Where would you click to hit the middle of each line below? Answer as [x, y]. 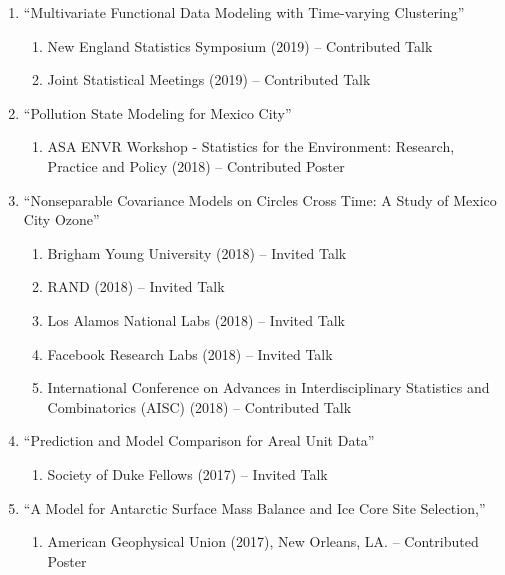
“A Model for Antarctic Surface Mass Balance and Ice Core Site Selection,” [254, 507]
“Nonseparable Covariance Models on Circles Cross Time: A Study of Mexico [260, 199]
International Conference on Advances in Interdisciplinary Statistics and [268, 387]
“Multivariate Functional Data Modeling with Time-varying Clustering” [244, 12]
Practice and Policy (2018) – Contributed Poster [196, 165]
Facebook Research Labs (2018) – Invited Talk [190, 353]
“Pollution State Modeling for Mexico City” [157, 112]
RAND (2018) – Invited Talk [136, 286]
